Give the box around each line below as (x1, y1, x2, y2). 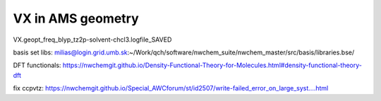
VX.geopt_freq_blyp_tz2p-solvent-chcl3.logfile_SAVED (13, 35, 172, 44)
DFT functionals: (13, 61, 61, 70)
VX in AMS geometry (13, 11, 139, 26)
